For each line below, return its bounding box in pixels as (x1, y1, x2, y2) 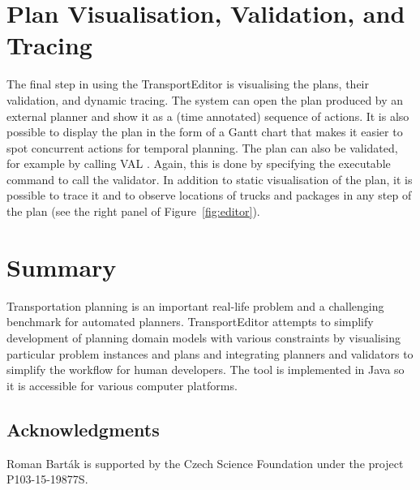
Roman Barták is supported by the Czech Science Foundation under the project (6, 454, 404, 471)
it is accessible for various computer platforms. (6, 376, 238, 393)
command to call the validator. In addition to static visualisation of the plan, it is (6, 170, 413, 187)
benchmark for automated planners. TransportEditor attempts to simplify (6, 313, 374, 330)
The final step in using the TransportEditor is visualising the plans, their (6, 75, 370, 92)
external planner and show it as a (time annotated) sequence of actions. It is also (6, 107, 409, 124)
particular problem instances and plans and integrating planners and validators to (6, 345, 414, 362)
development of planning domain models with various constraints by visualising (6, 329, 401, 346)
